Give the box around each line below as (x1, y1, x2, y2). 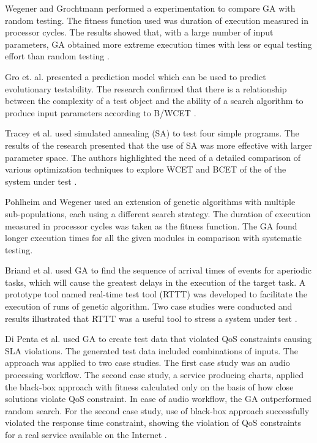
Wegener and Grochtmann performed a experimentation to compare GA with (5, 2, 296, 14)
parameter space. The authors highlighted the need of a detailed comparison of (5, 151, 300, 163)
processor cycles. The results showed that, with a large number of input (5, 26, 274, 39)
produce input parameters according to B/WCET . (5, 106, 196, 119)
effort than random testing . (5, 50, 110, 62)
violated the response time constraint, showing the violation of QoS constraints (5, 416, 301, 429)
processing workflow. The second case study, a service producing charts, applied (5, 368, 304, 381)
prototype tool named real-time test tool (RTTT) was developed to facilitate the (5, 288, 307, 300)
